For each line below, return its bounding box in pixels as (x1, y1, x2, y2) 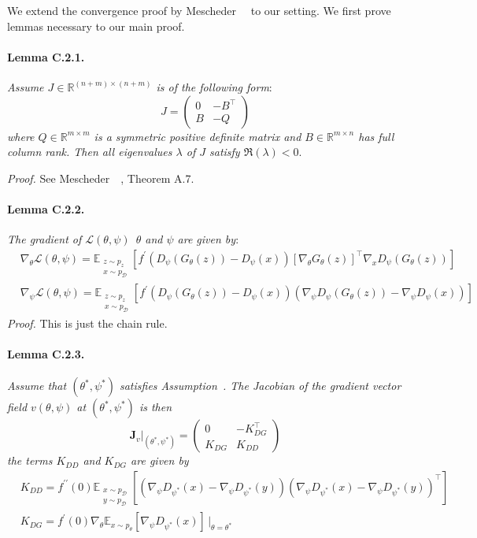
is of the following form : (156, 78, 272, 95)
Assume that (7, 377, 67, 394)
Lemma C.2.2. (7, 200, 85, 217)
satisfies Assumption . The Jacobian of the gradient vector (119, 377, 401, 394)
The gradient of (7, 231, 82, 247)
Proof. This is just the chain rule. (7, 314, 168, 331)
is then (139, 399, 172, 415)
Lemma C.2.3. (7, 346, 85, 362)
